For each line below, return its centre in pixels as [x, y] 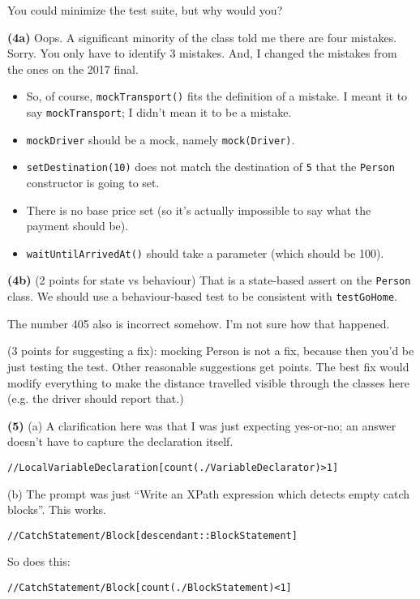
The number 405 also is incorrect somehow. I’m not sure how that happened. [199, 323]
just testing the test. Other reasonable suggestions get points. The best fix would [208, 366]
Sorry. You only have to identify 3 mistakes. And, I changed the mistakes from [202, 53]
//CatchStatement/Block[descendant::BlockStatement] [152, 535]
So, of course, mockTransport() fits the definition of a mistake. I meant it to [217, 96]
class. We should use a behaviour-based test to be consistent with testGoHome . [202, 296]
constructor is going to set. [93, 182]
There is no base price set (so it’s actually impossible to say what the [199, 210]
